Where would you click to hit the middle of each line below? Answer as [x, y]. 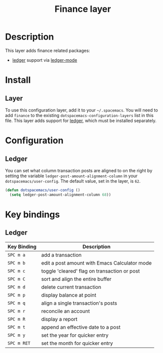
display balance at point [69, 295]
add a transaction [61, 255]
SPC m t [16, 327]
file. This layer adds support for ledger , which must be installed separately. [81, 120]
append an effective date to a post [81, 327]
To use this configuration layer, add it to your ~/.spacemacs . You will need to [82, 110]
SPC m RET [19, 343]
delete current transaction [71, 287]
